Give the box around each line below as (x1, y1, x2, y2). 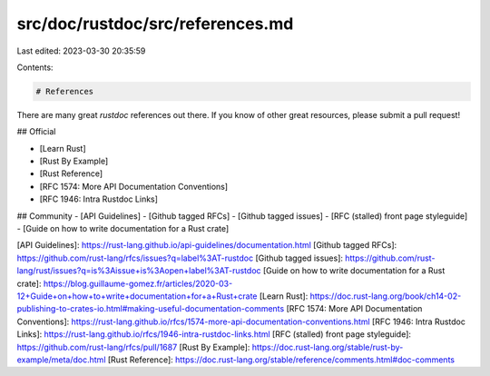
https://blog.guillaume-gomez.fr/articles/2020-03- (43, 278, 233, 289)
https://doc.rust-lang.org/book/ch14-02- (309, 291, 462, 302)
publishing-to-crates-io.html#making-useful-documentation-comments (16, 303, 285, 314)
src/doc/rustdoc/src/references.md (16, 14, 294, 34)
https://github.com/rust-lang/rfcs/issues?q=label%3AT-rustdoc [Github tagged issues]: (16, 252, 344, 263)
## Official (16, 126, 56, 137)
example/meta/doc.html (16, 354, 106, 365)
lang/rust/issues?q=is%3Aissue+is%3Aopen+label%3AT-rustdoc (16, 265, 262, 276)
